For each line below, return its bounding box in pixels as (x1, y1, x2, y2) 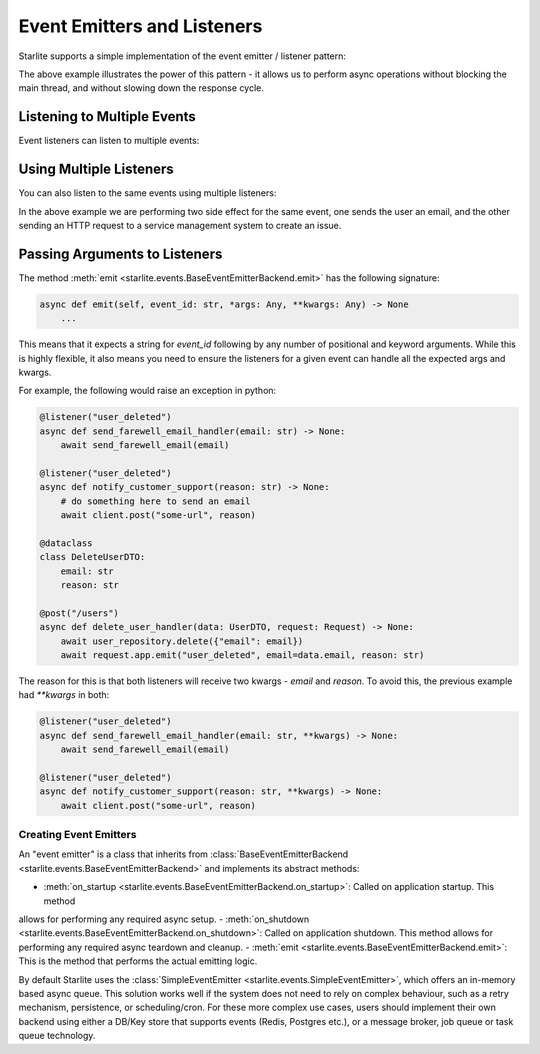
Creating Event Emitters (18, 828, 137, 842)
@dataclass (39, 537, 93, 549)
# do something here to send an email (60, 495, 251, 507)
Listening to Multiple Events (18, 108, 197, 125)
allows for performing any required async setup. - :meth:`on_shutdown (18, 913, 310, 925)
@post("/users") (39, 607, 120, 619)
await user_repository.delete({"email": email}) (60, 635, 304, 647)
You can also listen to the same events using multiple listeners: (18, 187, 277, 199)
